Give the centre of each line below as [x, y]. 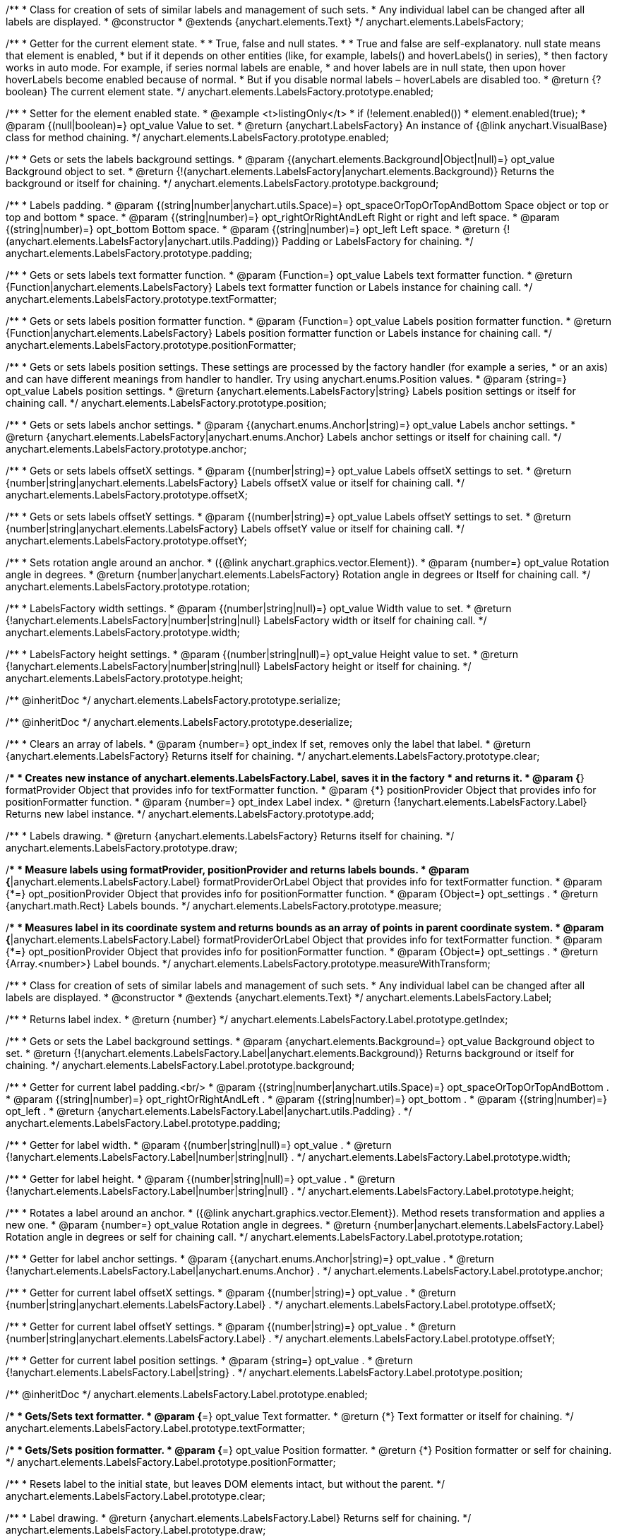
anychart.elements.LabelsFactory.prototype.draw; [122, 848]
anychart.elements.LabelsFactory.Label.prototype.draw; [136, 1530]
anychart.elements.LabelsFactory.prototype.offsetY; [126, 541]
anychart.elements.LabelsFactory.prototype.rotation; [128, 586]
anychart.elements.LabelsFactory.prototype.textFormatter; [142, 299]
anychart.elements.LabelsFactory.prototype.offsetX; [127, 495]
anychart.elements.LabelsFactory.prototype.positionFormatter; [151, 345]
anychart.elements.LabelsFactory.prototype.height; [125, 678]
